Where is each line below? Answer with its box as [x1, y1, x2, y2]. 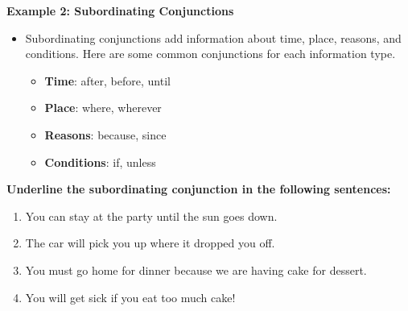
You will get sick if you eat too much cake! [25, 288, 236, 305]
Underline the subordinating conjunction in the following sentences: [6, 180, 391, 197]
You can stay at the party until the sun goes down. [25, 207, 278, 224]
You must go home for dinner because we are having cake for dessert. [25, 261, 367, 278]
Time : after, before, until [44, 72, 171, 89]
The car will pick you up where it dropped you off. [25, 234, 275, 251]
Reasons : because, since [44, 126, 167, 143]
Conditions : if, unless [44, 153, 156, 170]
